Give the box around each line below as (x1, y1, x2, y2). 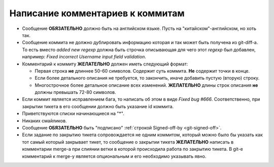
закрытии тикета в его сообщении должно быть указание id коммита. (22, 103, 174, 109)
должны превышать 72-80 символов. (35, 89, 116, 95)
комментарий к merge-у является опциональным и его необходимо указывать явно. (22, 153, 207, 159)
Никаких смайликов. (22, 117, 67, 124)
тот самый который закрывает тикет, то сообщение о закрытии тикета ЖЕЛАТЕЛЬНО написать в (22, 139, 234, 145)
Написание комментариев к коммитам (9, 8, 185, 19)
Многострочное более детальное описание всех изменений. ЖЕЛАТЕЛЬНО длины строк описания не (35, 82, 258, 88)
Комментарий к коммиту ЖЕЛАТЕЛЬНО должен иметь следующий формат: (22, 61, 188, 67)
